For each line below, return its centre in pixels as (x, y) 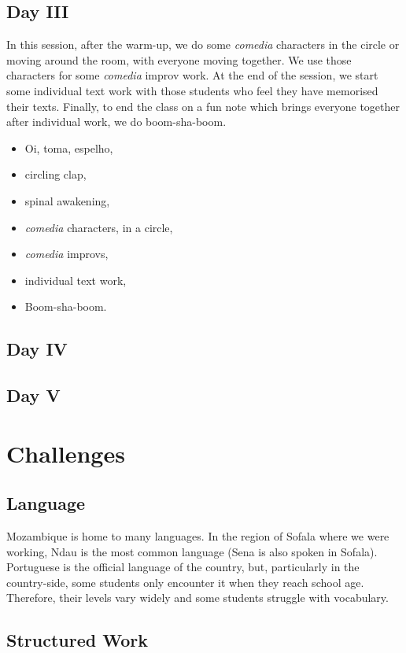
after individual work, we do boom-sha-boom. (116, 122)
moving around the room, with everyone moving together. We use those (179, 59)
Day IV (37, 349)
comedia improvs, (66, 254)
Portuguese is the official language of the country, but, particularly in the (183, 567)
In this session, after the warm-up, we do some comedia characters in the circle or (203, 44)
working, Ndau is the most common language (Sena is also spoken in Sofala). (192, 551)
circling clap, (55, 174)
